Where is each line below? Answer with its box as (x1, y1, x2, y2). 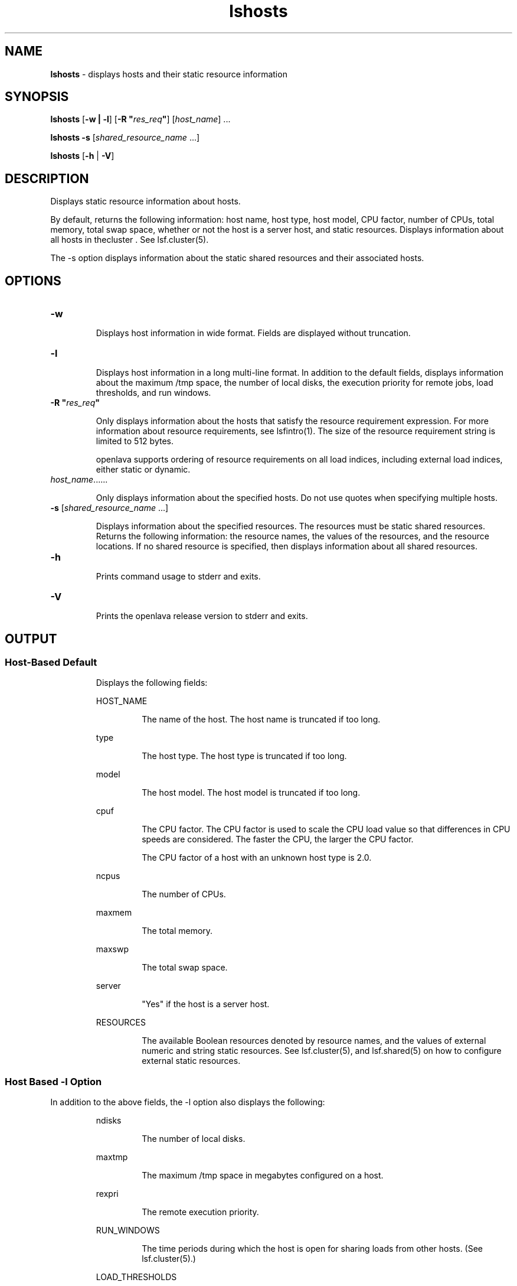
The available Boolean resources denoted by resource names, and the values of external (142, 1036, 486, 1046)
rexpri (96, 1189, 119, 1199)
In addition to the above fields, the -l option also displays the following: (50, 1097, 325, 1108)
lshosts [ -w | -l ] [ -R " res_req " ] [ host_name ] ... (50, 114, 231, 125)
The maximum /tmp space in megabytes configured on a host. (142, 1170, 384, 1181)
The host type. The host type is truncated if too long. (142, 751, 347, 761)
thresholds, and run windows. (96, 388, 211, 398)
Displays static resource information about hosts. (50, 196, 241, 207)
